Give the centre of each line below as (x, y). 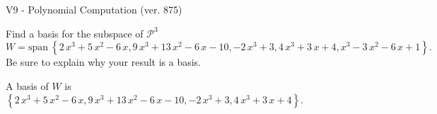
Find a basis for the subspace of (75, 33)
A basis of (27, 85)
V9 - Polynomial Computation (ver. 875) (94, 9)
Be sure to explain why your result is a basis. (104, 62)
